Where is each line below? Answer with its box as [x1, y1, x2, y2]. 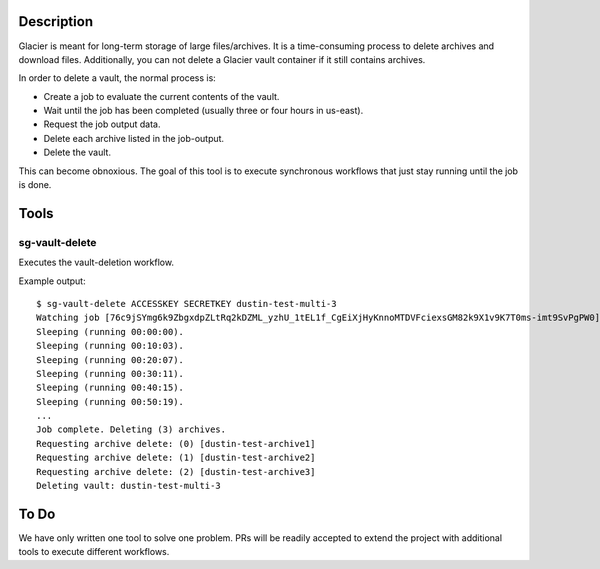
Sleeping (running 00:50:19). [36, 396, 185, 407]
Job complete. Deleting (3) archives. [36, 424, 227, 435]
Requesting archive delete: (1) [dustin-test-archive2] [36, 452, 316, 464]
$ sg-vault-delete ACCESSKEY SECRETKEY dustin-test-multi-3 [36, 298, 337, 309]
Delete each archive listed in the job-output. [43, 132, 225, 144]
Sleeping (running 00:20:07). [36, 354, 185, 365]
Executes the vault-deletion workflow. [18, 256, 175, 269]
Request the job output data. [43, 118, 161, 130]
